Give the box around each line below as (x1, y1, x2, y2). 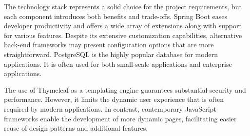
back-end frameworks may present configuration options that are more (4, 39, 214, 50)
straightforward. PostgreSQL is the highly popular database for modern (4, 49, 218, 59)
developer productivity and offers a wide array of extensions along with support (4, 20, 242, 31)
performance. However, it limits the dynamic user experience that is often (4, 94, 224, 104)
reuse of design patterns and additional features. (4, 123, 148, 133)
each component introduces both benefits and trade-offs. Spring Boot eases (4, 11, 228, 21)
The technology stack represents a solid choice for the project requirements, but (4, 1, 242, 11)
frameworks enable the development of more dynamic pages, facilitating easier (4, 113, 237, 123)
